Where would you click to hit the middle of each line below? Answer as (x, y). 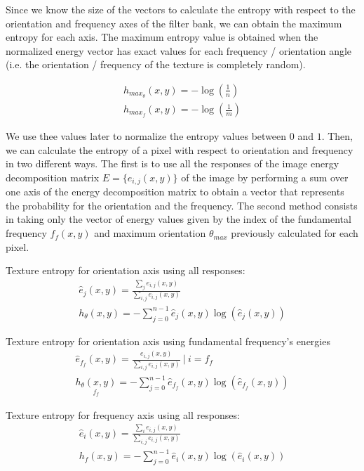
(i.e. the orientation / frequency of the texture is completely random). (156, 64)
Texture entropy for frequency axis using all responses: (123, 414)
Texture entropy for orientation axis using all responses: (126, 270)
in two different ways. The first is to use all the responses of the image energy (173, 163)
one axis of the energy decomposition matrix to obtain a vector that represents (175, 192)
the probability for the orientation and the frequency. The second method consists (182, 205)
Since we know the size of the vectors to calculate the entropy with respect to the (181, 9)
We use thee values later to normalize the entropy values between (146, 136)
